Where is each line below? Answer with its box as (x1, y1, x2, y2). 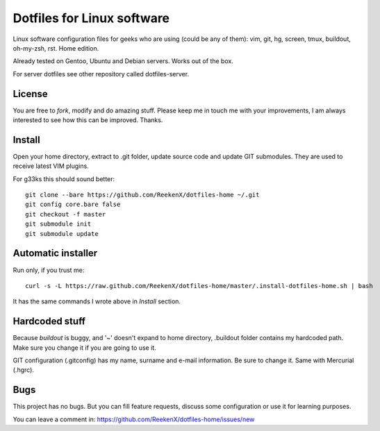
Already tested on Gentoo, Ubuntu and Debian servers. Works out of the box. (13, 57, 234, 65)
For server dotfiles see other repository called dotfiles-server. (13, 69, 190, 78)
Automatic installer (13, 247, 98, 260)
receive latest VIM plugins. (13, 162, 90, 170)
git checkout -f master (25, 210, 106, 218)
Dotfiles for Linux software (13, 10, 170, 26)
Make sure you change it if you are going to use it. (13, 344, 156, 352)
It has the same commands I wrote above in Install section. (13, 297, 181, 305)
